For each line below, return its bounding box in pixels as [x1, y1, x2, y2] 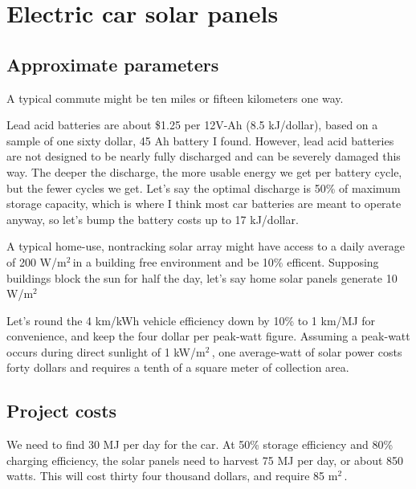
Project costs [6, 398, 117, 423]
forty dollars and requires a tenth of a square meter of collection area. [6, 359, 349, 376]
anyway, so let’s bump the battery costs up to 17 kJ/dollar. [6, 210, 299, 227]
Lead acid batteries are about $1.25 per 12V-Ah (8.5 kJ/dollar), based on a [6, 116, 378, 133]
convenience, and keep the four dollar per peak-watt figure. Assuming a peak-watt [6, 328, 410, 344]
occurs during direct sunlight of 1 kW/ [6, 343, 196, 360]
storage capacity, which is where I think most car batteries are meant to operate [6, 195, 402, 212]
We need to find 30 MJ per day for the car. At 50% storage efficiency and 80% [6, 436, 394, 453]
